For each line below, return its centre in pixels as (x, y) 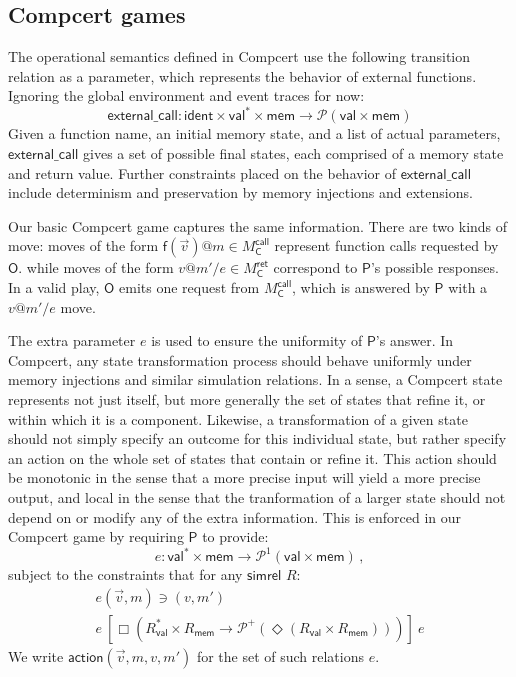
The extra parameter (72, 340)
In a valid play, (54, 287)
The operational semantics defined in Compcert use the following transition (239, 56)
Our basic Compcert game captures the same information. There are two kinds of (258, 225)
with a (468, 287)
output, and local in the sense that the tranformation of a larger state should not (257, 496)
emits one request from (189, 287)
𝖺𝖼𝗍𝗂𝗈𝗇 (85, 657)
